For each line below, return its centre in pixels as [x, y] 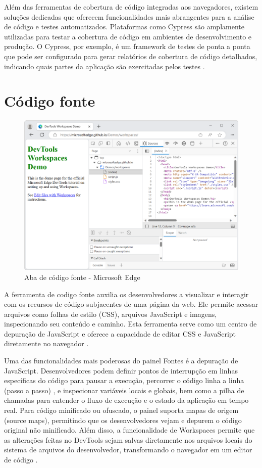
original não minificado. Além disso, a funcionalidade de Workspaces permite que [129, 430]
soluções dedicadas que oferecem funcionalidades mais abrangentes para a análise [129, 16]
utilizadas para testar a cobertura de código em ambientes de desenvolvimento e [128, 36]
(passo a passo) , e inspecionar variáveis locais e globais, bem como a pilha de [124, 390]
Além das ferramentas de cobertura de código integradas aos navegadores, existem [131, 7]
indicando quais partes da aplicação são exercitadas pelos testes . [104, 66]
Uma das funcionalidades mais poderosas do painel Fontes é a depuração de [121, 361]
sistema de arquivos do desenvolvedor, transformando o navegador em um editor [128, 450]
